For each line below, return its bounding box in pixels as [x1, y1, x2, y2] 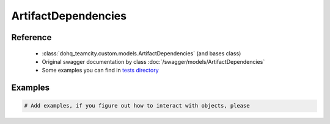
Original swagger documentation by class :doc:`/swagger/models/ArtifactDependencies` [42, 58, 265, 65]
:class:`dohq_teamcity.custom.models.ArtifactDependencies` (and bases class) [42, 49, 241, 57]
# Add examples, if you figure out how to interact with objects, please [24, 102, 250, 109]
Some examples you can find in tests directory [42, 67, 159, 74]
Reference [11, 32, 52, 43]
